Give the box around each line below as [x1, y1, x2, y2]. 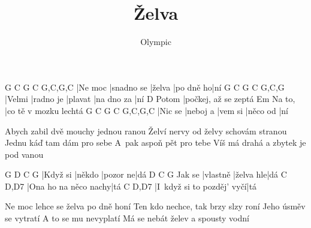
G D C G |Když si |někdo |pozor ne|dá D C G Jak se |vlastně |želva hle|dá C [5, 168, 287, 181]
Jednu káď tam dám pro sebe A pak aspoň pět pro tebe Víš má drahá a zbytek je [5, 136, 306, 149]
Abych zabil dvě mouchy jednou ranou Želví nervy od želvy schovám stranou [5, 124, 287, 137]
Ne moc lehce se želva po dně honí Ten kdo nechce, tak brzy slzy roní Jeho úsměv [5, 200, 306, 212]
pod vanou [5, 148, 44, 160]
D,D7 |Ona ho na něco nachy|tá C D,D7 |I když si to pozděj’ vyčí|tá [5, 179, 257, 192]
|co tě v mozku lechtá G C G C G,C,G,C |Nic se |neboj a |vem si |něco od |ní [5, 104, 288, 116]
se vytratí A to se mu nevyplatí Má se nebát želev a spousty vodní [5, 212, 249, 224]
